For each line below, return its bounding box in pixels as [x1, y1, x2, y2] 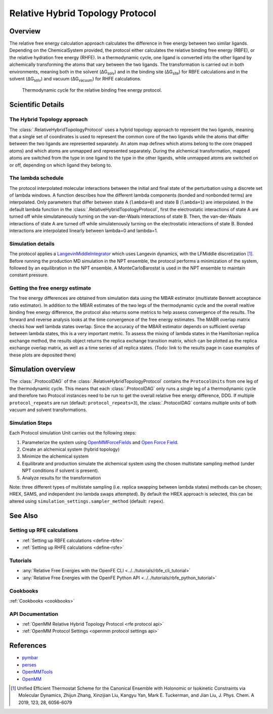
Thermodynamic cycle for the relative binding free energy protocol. [22, 87, 162, 93]
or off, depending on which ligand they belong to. [9, 162, 112, 168]
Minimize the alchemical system [22, 453, 89, 459]
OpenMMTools [22, 669, 53, 675]
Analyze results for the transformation [22, 474, 101, 481]
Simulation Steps [9, 419, 53, 426]
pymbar [22, 655, 38, 661]
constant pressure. [9, 272, 49, 278]
